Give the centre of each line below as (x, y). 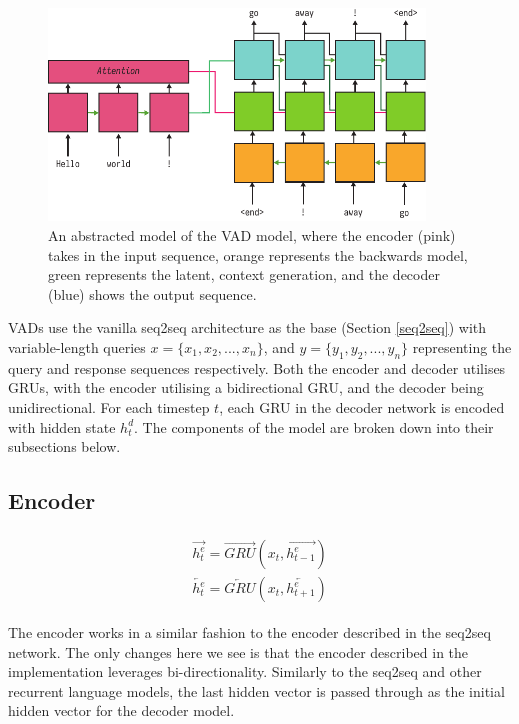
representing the (462, 347)
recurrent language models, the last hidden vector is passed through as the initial (256, 690)
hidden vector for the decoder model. (121, 710)
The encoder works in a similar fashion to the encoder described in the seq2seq (249, 632)
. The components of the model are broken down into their (314, 426)
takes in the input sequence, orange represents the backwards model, (258, 254)
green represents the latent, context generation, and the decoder (244, 274)
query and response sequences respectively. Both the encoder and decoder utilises (257, 367)
